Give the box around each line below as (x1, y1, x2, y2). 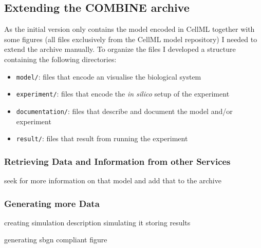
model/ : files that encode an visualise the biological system (16, 71, 201, 82)
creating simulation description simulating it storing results (4, 217, 191, 227)
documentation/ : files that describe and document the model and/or (16, 105, 233, 116)
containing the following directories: (4, 53, 117, 64)
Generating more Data (4, 197, 100, 209)
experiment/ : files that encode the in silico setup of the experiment (16, 88, 230, 99)
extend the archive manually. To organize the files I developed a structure (4, 44, 236, 54)
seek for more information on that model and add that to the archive (4, 175, 221, 186)
